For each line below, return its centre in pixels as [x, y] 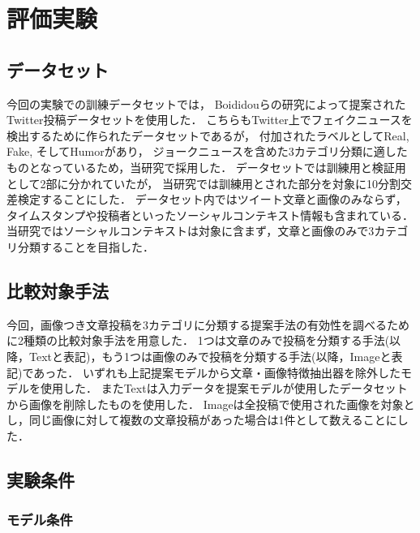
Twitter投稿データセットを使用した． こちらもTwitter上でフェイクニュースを [210, 120]
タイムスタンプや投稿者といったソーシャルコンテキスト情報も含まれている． [210, 215]
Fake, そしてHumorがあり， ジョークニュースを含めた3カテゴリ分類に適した [207, 151]
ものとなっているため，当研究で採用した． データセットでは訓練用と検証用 [206, 167]
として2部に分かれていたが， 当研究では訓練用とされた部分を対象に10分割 [204, 183]
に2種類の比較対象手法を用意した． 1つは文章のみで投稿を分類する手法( [198, 340]
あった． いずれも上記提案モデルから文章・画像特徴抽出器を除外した [217, 372]
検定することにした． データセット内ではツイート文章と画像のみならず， [212, 199]
